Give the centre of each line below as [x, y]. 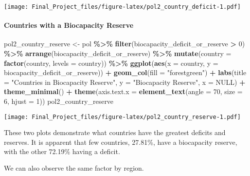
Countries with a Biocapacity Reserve [69, 25]
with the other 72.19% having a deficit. [62, 151]
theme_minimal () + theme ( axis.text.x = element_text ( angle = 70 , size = [123, 91]
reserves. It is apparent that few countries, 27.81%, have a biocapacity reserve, [121, 142]
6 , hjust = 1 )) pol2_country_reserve [59, 101]
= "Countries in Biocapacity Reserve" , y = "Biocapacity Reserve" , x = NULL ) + [125, 82]
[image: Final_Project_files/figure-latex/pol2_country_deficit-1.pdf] [122, 7]
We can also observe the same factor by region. [74, 168]
